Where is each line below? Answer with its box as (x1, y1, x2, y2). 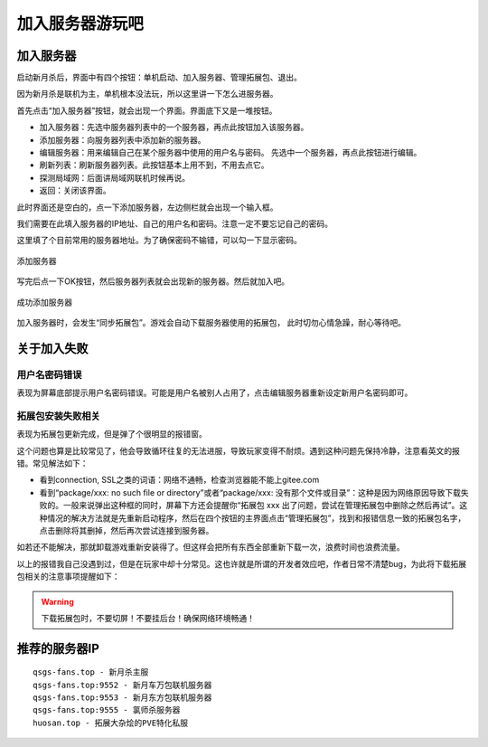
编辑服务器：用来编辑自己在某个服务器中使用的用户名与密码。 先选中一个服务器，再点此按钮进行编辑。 (39, 147, 422, 158)
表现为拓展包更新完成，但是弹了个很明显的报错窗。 (16, 429, 207, 440)
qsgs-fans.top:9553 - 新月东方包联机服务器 (33, 693, 212, 703)
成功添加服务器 (16, 297, 72, 307)
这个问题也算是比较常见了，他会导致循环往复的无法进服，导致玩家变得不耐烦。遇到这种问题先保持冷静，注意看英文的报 (16, 445, 460, 456)
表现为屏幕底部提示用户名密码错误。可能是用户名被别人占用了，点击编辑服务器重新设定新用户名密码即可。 (16, 387, 413, 398)
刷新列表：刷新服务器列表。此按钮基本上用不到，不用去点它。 (39, 159, 269, 171)
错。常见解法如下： (16, 458, 89, 468)
